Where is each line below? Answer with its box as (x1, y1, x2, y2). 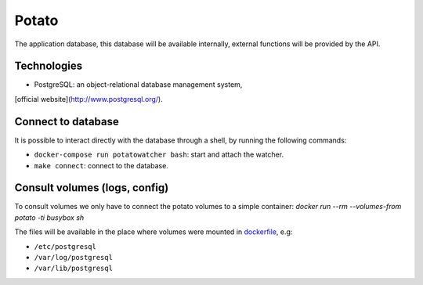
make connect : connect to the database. (34, 161, 168, 170)
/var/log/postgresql (34, 253, 114, 262)
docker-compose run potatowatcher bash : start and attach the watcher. (34, 150, 284, 160)
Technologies (14, 60, 83, 73)
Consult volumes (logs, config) (14, 181, 169, 195)
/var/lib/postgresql (34, 264, 114, 273)
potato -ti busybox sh (14, 212, 85, 222)
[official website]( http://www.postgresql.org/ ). (14, 94, 164, 103)
